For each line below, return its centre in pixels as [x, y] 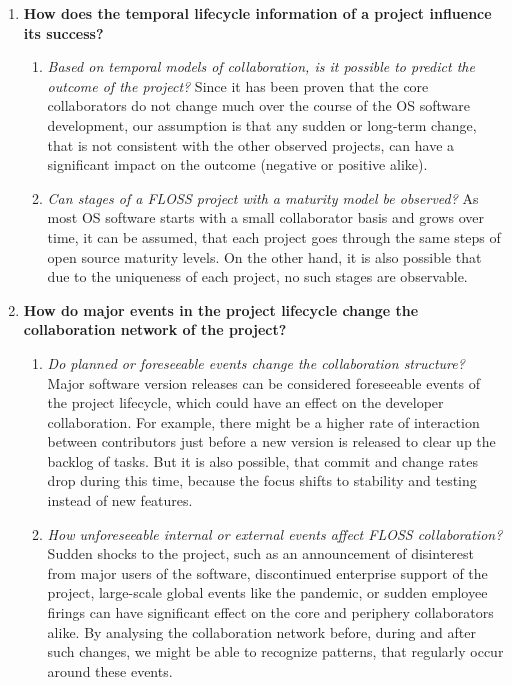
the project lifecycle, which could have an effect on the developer [245, 402]
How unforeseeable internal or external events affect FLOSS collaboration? [275, 533]
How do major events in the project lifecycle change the [221, 309]
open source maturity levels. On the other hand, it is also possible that [264, 256]
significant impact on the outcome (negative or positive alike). [237, 164]
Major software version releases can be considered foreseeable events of [263, 382]
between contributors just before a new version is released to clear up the [271, 441]
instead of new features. [120, 500]
